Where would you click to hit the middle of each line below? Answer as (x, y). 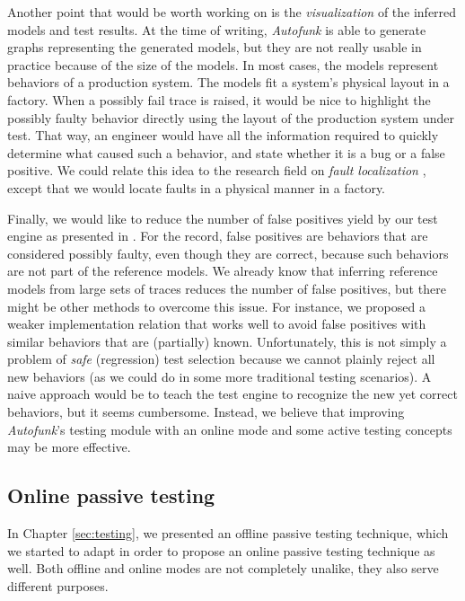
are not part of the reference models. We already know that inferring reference (223, 271)
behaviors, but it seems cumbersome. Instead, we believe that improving (206, 412)
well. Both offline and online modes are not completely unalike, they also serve (223, 568)
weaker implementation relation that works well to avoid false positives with (217, 324)
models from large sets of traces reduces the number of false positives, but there (227, 288)
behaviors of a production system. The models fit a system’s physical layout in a (228, 82)
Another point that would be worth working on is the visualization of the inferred (232, 12)
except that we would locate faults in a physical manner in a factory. (197, 187)
